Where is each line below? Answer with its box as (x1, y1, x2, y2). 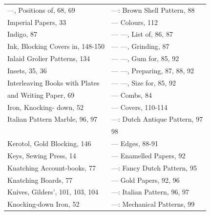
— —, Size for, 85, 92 (111, 77, 176, 87)
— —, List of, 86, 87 (111, 29, 173, 39)
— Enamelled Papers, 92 (111, 150, 186, 160)
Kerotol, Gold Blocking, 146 (7, 138, 91, 149)
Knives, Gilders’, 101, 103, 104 (7, 187, 99, 197)
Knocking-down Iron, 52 (7, 199, 80, 209)
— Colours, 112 (111, 17, 158, 27)
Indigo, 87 (7, 29, 38, 39)
